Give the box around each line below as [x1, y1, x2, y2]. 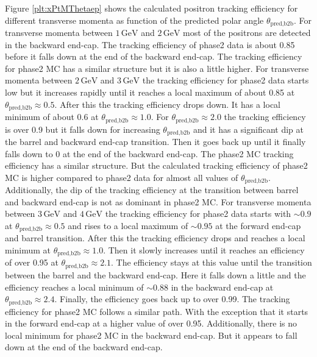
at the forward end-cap [215, 219, 301, 232]
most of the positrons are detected [183, 26, 311, 39]
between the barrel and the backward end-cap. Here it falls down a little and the [5, 268, 306, 281]
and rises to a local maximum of [68, 219, 188, 232]
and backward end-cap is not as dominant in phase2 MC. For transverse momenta [5, 195, 312, 208]
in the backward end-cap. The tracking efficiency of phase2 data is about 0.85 [5, 38, 295, 51]
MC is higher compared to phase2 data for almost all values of [5, 171, 238, 183]
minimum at [5, 244, 51, 256]
